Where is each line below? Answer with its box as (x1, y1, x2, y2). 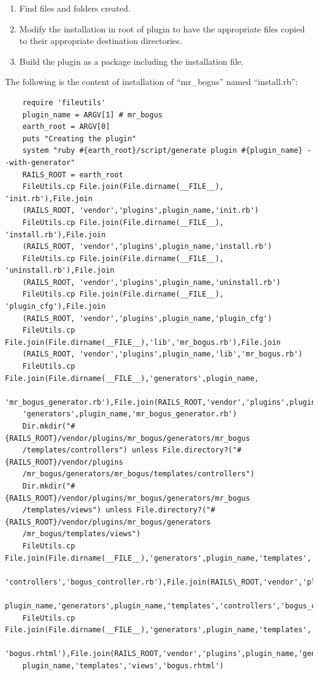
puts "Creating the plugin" (22, 134, 136, 143)
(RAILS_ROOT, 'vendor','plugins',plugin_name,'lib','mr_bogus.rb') (22, 350, 303, 359)
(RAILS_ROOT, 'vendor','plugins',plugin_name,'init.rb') (22, 206, 259, 215)
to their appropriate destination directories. (19, 34, 182, 47)
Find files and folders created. (19, 2, 131, 14)
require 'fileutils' (22, 98, 106, 107)
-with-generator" (5, 158, 75, 167)
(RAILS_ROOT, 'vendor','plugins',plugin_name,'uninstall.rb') (22, 278, 281, 287)
